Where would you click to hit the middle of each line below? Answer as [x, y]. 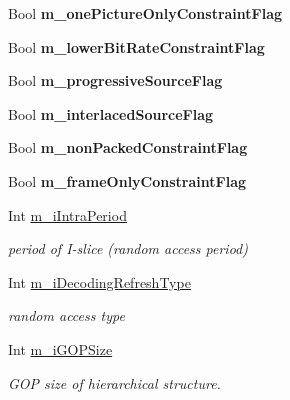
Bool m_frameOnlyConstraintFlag [127, 180]
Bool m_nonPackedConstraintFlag [128, 147]
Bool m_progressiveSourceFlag [115, 80]
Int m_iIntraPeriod [67, 214]
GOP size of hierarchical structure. [114, 382]
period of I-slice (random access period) [128, 248]
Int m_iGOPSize [60, 348]
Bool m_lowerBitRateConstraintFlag [136, 46]
